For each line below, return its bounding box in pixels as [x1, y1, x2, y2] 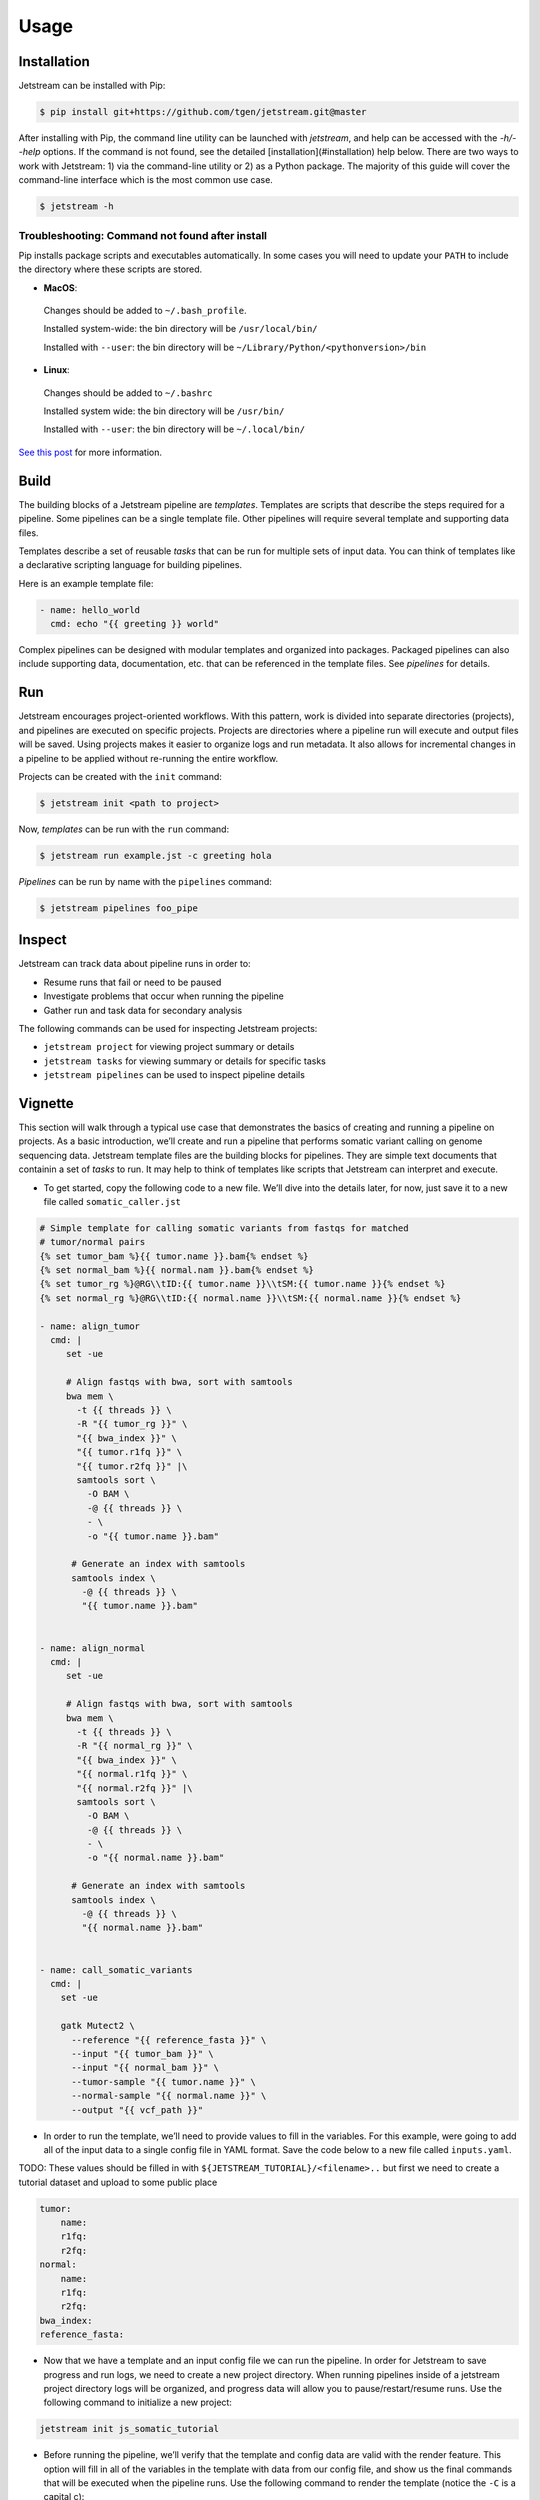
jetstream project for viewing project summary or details [43, 1041, 295, 1053]
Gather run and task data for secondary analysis [43, 1004, 243, 1016]
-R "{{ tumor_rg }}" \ [76, 1418, 188, 1430]
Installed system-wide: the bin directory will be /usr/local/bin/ [43, 323, 318, 335]
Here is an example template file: [18, 577, 154, 589]
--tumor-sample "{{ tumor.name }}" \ [71, 2076, 257, 2087]
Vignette [18, 1095, 74, 1112]
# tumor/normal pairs [39, 1236, 146, 1248]
